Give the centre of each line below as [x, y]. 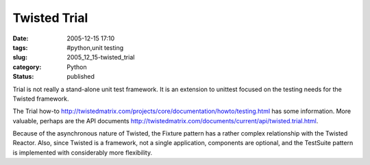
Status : [23, 77]
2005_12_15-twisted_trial [101, 58]
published [81, 77]
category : [27, 67]
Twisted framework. [41, 99]
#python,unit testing [95, 47]
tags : [20, 47]
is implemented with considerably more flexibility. [83, 152]
